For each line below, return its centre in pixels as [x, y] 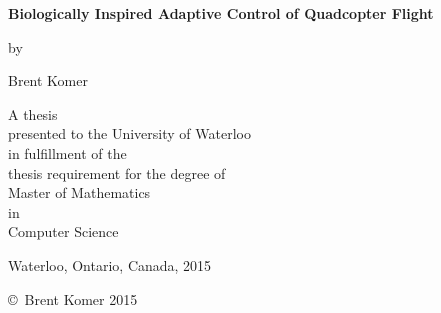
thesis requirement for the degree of [117, 172]
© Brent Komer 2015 [73, 298]
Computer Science [63, 231]
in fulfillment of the [67, 152]
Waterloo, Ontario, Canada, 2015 [110, 264]
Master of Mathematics [79, 192]
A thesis [33, 113]
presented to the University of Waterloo [129, 133]
